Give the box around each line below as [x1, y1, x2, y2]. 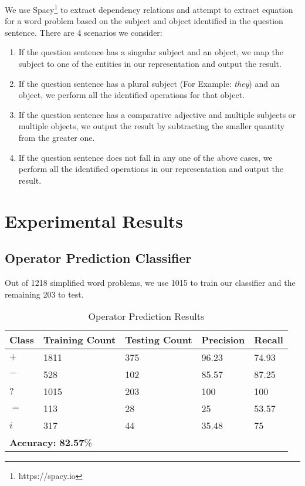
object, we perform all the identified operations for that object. [18, 89, 245, 101]
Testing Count [125, 333, 192, 347]
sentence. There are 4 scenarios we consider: [5, 26, 162, 38]
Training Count [43, 333, 116, 347]
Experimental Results [5, 208, 183, 232]
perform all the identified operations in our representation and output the [18, 163, 283, 175]
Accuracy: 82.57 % [9, 436, 92, 450]
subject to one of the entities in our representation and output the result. [18, 58, 282, 70]
